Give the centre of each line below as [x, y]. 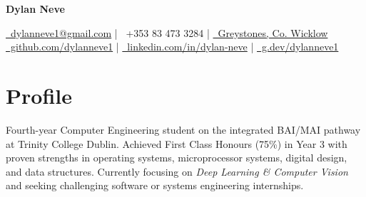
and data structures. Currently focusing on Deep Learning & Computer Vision [177, 171]
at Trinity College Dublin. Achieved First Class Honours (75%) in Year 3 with [177, 143]
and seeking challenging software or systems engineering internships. [155, 185]
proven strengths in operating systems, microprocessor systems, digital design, [177, 158]
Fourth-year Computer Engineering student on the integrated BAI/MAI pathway [183, 129]
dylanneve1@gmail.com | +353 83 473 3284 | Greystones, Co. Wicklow [169, 32]
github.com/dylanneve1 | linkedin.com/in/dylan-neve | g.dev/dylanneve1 [174, 47]
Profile [39, 95]
